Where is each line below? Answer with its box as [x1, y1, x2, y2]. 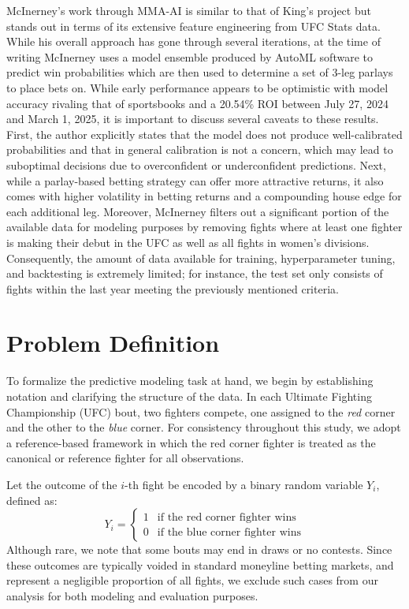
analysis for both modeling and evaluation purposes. [6, 587, 258, 603]
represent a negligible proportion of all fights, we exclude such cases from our [6, 572, 378, 588]
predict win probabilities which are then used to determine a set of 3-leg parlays [6, 64, 393, 80]
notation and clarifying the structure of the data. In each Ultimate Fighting [6, 388, 372, 404]
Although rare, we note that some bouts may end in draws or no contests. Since [6, 541, 392, 558]
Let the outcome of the [6, 476, 117, 492]
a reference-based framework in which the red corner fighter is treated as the [6, 434, 376, 450]
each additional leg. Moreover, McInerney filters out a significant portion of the [6, 203, 389, 219]
